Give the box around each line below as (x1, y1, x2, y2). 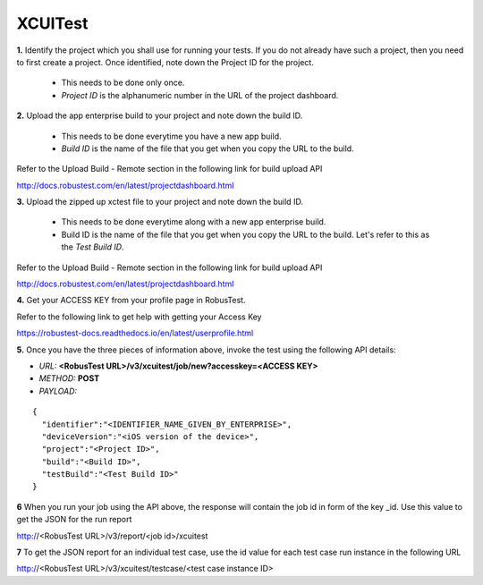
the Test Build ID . (61, 242, 124, 252)
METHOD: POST (38, 373, 100, 384)
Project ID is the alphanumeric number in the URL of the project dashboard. (61, 89, 339, 100)
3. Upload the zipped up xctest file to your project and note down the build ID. (16, 197, 304, 208)
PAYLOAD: (38, 386, 78, 396)
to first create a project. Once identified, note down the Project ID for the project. (16, 56, 315, 67)
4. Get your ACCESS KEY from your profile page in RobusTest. (16, 295, 246, 306)
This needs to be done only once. (61, 77, 185, 89)
